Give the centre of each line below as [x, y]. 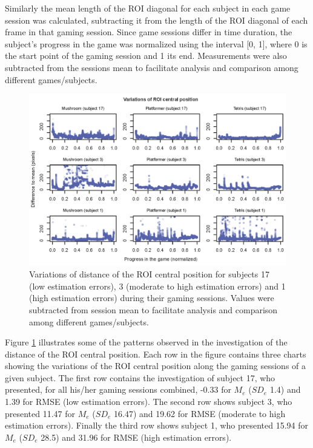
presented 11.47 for [40, 413]
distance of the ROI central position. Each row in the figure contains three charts [156, 354]
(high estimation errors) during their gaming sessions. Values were [152, 298]
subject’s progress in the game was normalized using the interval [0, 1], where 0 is [156, 43]
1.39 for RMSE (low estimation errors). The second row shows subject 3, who [149, 402]
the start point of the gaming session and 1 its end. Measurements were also [146, 56]
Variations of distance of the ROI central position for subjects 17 [149, 274]
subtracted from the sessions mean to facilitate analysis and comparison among [152, 67]
